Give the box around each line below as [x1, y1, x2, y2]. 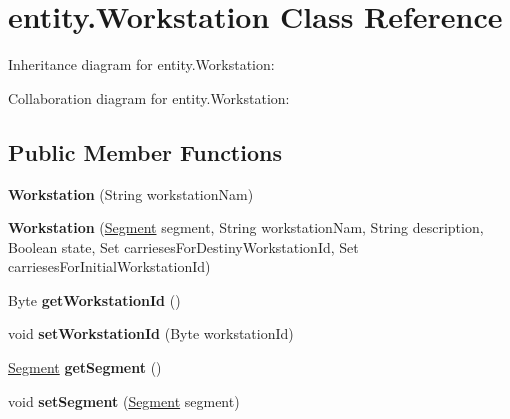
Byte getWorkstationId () [8, 289, 181, 310]
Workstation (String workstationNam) [8, 183, 254, 204]
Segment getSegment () [8, 357, 162, 378]
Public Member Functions [8, 136, 282, 167]
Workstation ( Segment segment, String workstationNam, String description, [8, 217, 484, 238]
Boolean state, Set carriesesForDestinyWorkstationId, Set [8, 236, 359, 257]
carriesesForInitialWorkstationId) [8, 256, 211, 277]
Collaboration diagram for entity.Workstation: [8, 87, 290, 108]
